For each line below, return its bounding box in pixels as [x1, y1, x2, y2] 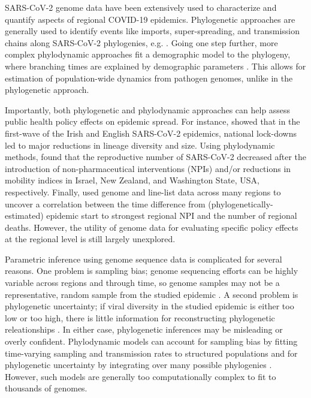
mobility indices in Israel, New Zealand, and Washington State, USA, [5, 174, 259, 186]
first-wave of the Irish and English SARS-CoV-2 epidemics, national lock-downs [5, 126, 297, 139]
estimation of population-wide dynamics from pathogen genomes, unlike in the [5, 71, 293, 84]
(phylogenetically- [208, 197, 273, 210]
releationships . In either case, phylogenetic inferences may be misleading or [5, 323, 283, 336]
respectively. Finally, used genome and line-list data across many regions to [5, 185, 281, 198]
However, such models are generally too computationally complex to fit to [5, 370, 276, 382]
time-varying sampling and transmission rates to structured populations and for [5, 346, 298, 359]
